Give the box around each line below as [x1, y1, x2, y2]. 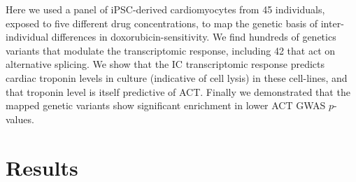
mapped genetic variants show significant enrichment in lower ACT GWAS [6, 98, 326, 113]
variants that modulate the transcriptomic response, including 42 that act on [6, 43, 336, 57]
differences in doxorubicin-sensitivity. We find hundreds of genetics [51, 29, 336, 44]
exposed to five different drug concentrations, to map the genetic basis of [6, 15, 318, 30]
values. [6, 111, 34, 126]
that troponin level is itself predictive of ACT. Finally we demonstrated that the [6, 84, 350, 99]
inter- [320, 15, 344, 30]
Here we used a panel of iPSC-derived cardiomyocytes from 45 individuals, [6, 2, 325, 16]
